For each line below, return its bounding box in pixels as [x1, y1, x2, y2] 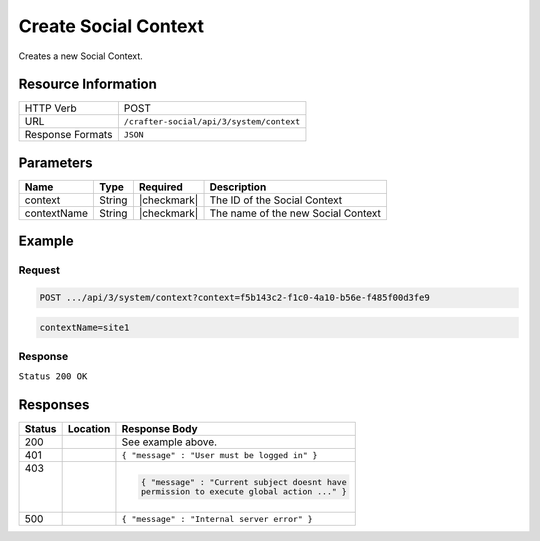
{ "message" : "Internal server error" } [121, 513, 314, 524]
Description [209, 180, 267, 194]
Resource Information [18, 76, 157, 93]
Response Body [121, 422, 199, 436]
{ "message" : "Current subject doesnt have [140, 477, 347, 488]
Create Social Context [18, 15, 205, 37]
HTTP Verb [24, 101, 77, 115]
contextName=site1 [39, 321, 130, 333]
